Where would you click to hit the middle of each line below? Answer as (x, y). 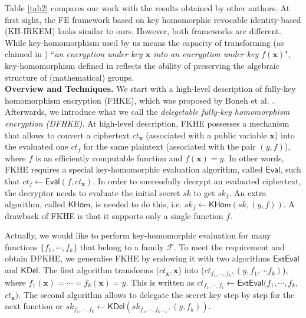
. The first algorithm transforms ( (98, 270)
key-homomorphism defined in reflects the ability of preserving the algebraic (142, 65)
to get (204, 192)
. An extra (248, 192)
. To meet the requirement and (229, 246)
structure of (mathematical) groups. (70, 77)
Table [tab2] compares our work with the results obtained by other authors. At (147, 8)
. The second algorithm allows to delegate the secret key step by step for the (157, 294)
